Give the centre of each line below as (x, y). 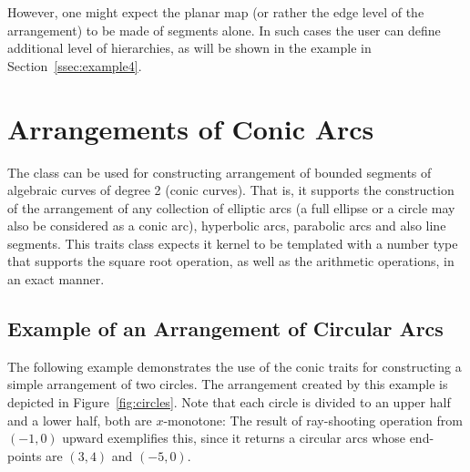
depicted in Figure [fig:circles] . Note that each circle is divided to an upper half (229, 402)
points (25, 455)
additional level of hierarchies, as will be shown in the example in (189, 48)
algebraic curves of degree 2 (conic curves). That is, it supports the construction (231, 190)
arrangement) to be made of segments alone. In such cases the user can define (224, 30)
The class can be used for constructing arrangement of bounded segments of (220, 172)
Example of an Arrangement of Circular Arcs (225, 328)
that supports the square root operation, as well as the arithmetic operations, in (231, 261)
